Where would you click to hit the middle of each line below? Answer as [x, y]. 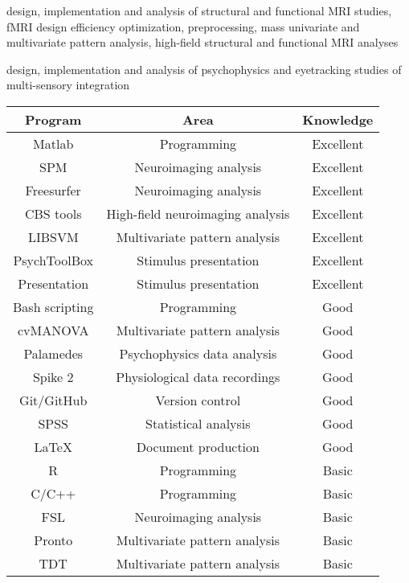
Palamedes [53, 353]
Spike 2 [53, 376]
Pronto [53, 540]
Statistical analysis [198, 423]
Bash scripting [53, 306]
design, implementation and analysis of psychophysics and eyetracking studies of [204, 69]
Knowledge [338, 119]
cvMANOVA [53, 330]
